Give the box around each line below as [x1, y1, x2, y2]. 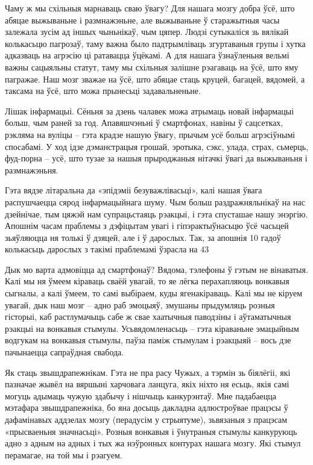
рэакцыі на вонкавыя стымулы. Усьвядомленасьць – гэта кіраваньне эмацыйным [5, 322, 299, 334]
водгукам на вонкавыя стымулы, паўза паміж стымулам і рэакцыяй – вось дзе [5, 334, 291, 346]
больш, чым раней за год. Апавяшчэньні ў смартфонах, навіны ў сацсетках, [5, 116, 283, 129]
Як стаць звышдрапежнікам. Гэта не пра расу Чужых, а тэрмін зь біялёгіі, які [5, 366, 291, 378]
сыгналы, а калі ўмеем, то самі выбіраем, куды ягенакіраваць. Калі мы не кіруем [5, 287, 303, 299]
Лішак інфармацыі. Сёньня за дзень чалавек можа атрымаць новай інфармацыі [5, 104, 294, 117]
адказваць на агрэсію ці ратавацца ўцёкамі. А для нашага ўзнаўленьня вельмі [5, 49, 289, 61]
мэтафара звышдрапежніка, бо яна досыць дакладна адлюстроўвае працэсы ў [5, 401, 288, 414]
